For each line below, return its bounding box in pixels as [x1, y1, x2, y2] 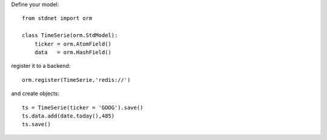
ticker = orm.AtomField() [34, 40, 112, 47]
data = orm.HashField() [34, 48, 112, 56]
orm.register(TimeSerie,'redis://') [22, 76, 131, 83]
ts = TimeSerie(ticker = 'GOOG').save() [22, 104, 144, 111]
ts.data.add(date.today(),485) [22, 112, 115, 119]
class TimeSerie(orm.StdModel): [22, 32, 118, 39]
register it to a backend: [11, 62, 71, 70]
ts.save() [22, 121, 51, 128]
